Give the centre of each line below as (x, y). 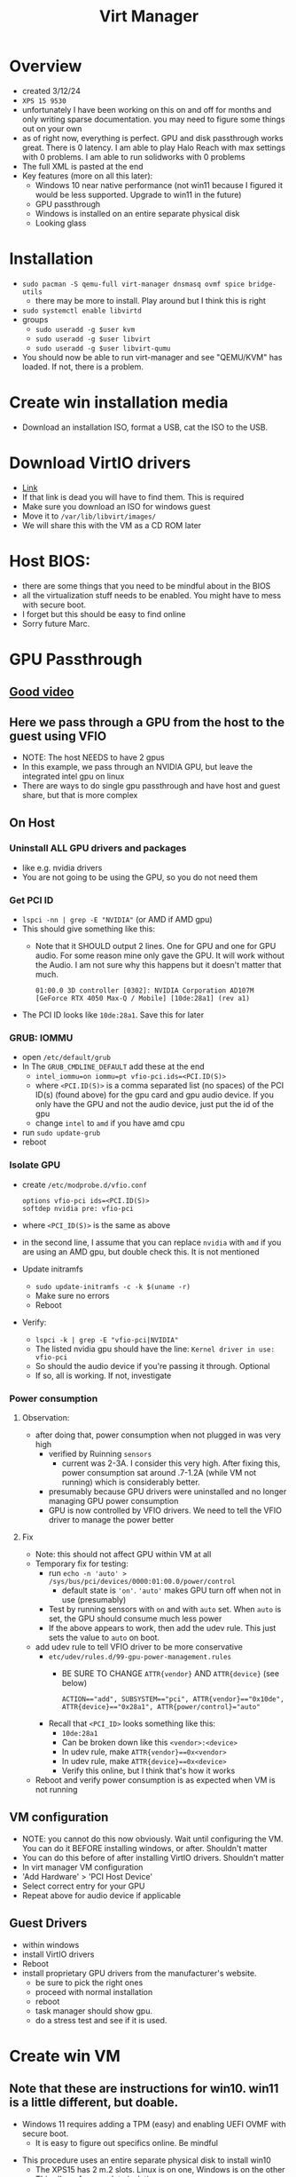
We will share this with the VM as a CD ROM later (112, 525)
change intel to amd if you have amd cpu (110, 1123)
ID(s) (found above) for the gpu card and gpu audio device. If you (155, 1095)
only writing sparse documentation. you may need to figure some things (153, 119)
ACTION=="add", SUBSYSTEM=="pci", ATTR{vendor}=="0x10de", (173, 1699)
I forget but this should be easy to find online (104, 614)
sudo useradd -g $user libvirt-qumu (103, 348)
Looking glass (61, 223)
